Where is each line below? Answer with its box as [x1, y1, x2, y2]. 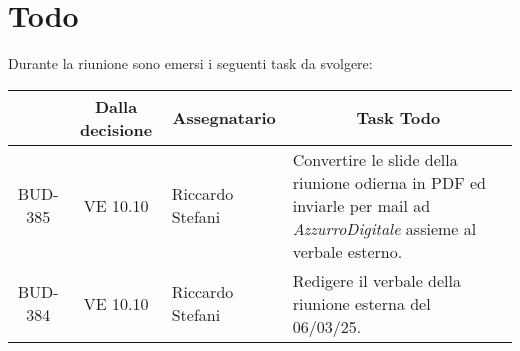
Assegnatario [172, 106, 276, 130]
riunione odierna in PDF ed [292, 170, 486, 194]
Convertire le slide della [292, 147, 458, 171]
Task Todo [356, 106, 441, 130]
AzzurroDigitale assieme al [292, 216, 477, 240]
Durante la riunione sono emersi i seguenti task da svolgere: [8, 53, 373, 74]
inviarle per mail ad [292, 193, 431, 217]
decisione [79, 117, 153, 141]
